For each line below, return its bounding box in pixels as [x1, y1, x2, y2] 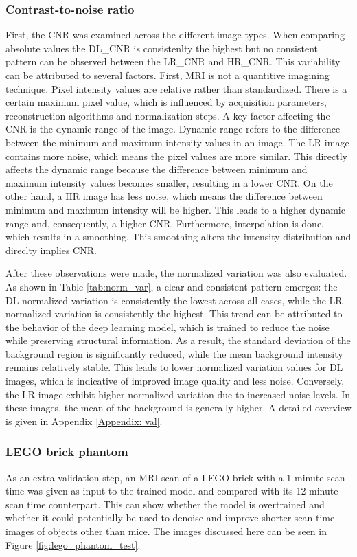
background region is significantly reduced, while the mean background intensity [5, 346, 343, 361]
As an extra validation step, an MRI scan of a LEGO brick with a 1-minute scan [5, 470, 345, 484]
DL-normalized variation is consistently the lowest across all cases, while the [5, 293, 326, 307]
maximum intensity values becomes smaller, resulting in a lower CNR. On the [5, 175, 333, 190]
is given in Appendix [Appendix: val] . [5, 413, 163, 428]
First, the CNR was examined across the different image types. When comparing [5, 27, 345, 42]
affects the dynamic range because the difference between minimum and [5, 162, 308, 177]
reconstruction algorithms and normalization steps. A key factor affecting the [5, 108, 330, 122]
